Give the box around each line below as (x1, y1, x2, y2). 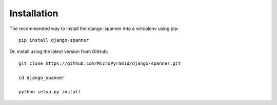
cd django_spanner (18, 74, 65, 81)
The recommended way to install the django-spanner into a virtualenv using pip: (9, 25, 179, 32)
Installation (9, 8, 58, 19)
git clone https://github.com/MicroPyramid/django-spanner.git (18, 60, 181, 66)
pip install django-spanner (18, 37, 89, 43)
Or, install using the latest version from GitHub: (9, 48, 108, 55)
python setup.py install (18, 89, 81, 95)
